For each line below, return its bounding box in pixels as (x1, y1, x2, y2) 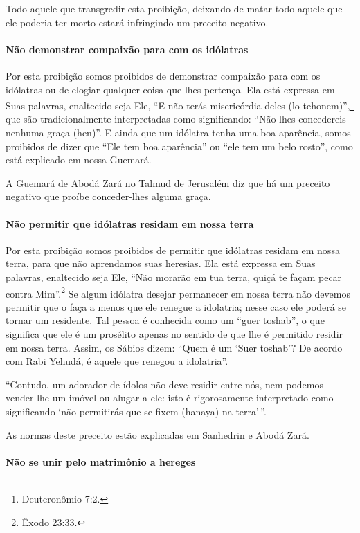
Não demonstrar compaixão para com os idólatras (6, 42, 249, 56)
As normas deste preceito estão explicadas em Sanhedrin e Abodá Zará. (6, 427, 309, 442)
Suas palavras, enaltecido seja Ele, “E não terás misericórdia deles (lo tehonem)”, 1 (6, 96, 354, 112)
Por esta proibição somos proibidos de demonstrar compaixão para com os (6, 68, 321, 82)
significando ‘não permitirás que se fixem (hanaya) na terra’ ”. (6, 404, 267, 418)
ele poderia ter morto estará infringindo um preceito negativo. (6, 15, 269, 29)
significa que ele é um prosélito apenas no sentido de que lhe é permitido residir (6, 327, 343, 341)
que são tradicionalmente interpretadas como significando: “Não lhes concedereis (6, 111, 346, 126)
